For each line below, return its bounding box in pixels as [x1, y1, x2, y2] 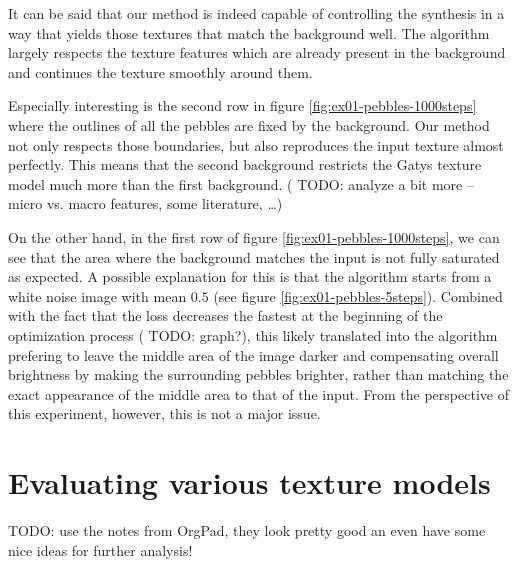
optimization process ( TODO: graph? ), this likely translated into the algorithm [8, 324, 498, 345]
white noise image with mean [8, 285, 187, 306]
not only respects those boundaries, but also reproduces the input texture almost [8, 134, 504, 155]
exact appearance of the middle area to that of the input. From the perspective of [8, 383, 509, 404]
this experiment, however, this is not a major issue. [8, 403, 321, 424]
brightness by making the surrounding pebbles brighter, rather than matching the [8, 364, 509, 385]
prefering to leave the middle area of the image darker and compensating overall [8, 344, 499, 365]
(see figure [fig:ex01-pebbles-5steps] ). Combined [213, 285, 503, 306]
